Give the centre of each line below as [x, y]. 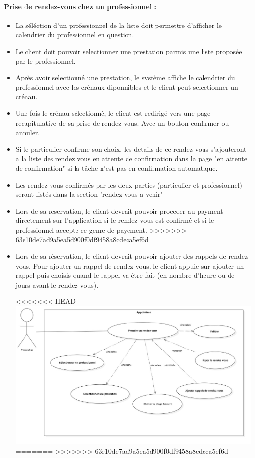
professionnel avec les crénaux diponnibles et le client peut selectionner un [127, 87]
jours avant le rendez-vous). [57, 284]
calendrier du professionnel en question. [75, 35]
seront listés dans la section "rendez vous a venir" [89, 194]
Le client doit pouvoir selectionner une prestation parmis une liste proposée [129, 51]
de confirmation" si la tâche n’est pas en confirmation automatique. [116, 168]
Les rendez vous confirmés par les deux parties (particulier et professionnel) [129, 184]
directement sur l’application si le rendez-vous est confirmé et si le [115, 220]
